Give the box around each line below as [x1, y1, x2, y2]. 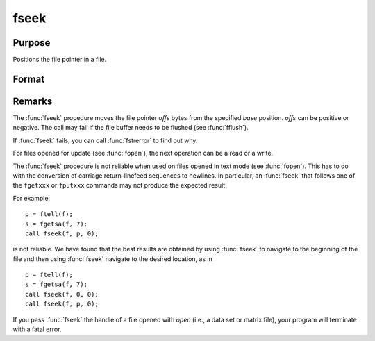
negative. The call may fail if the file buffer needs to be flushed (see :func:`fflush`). [12, 124, 249, 132]
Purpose [12, 37, 51, 49]
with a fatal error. [12, 325, 62, 333]
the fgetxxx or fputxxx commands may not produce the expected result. [12, 181, 227, 190]
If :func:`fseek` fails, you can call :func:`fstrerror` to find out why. [12, 136, 198, 144]
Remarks [12, 95, 53, 107]
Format [12, 73, 45, 85]
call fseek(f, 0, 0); [25, 290, 99, 298]
